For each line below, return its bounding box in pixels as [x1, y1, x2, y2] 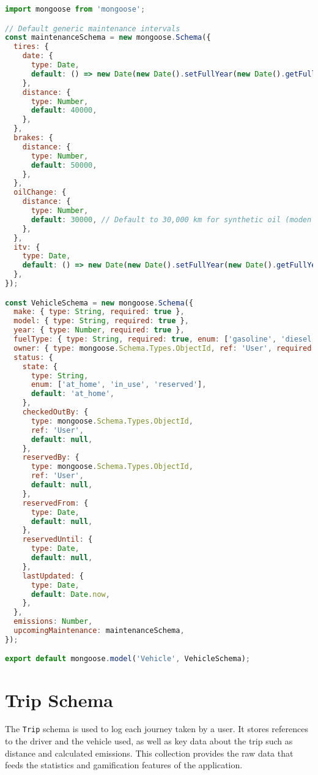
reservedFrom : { [22, 498, 89, 507]
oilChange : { [13, 188, 67, 197]
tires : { [13, 42, 49, 51]
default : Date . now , [31, 590, 110, 599]
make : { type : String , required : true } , [13, 307, 185, 316]
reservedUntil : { [22, 535, 93, 544]
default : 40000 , [31, 106, 97, 115]
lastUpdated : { [22, 571, 84, 580]
